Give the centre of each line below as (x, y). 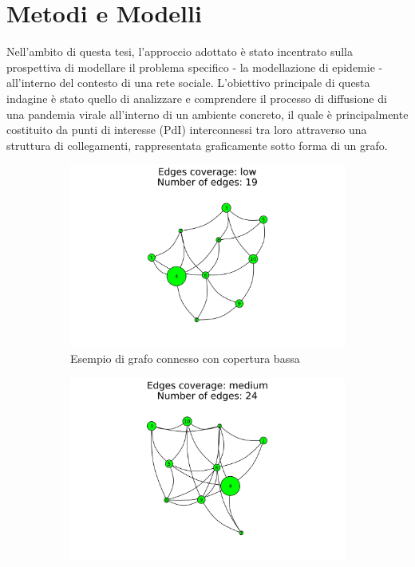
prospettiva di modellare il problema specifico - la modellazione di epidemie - (195, 67)
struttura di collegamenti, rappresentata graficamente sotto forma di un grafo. (197, 145)
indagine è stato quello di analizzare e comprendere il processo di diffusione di (197, 98)
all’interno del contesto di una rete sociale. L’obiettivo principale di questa (188, 83)
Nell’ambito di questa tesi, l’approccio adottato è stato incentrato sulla (180, 51)
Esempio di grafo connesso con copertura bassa (185, 358)
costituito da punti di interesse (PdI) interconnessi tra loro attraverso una (187, 130)
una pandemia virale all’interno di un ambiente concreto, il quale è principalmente (207, 114)
